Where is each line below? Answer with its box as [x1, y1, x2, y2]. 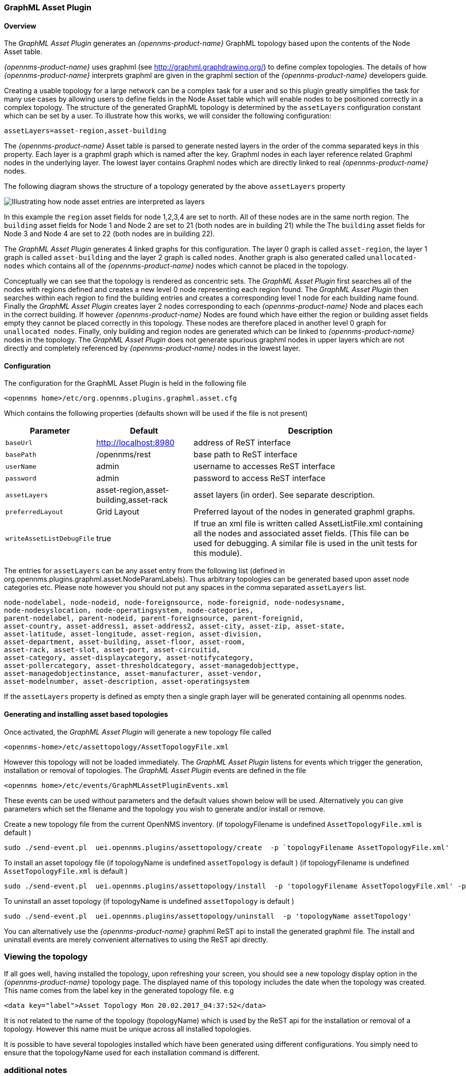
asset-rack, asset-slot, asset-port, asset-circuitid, [4, 646, 221, 654]
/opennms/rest [96, 449, 151, 460]
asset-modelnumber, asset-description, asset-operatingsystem [4, 677, 250, 686]
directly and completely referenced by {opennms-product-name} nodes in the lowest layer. [4, 344, 301, 353]
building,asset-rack [96, 495, 168, 505]
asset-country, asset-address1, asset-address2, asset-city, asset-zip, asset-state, [4, 622, 346, 631]
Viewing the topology [4, 952, 88, 962]
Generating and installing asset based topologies [4, 710, 168, 719]
